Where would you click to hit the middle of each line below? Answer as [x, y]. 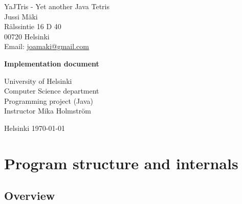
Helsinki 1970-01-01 [35, 128]
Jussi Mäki [21, 16]
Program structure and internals [121, 163]
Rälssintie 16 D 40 [33, 26]
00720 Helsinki [27, 36]
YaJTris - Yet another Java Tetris [57, 6]
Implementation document [52, 63]
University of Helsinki [38, 81]
